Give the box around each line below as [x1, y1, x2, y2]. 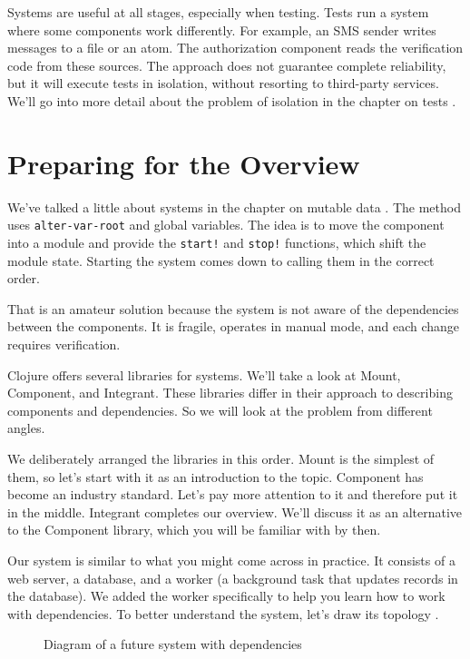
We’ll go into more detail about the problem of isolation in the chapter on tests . [7, 91, 456, 110]
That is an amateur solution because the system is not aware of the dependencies [7, 299, 459, 318]
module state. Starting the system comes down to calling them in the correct [7, 251, 435, 270]
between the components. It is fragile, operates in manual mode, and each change [7, 317, 460, 336]
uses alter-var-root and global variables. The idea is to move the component [7, 215, 445, 234]
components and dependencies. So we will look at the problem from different [7, 400, 433, 419]
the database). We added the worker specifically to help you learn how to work [7, 586, 446, 605]
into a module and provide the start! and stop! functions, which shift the [7, 232, 426, 251]
